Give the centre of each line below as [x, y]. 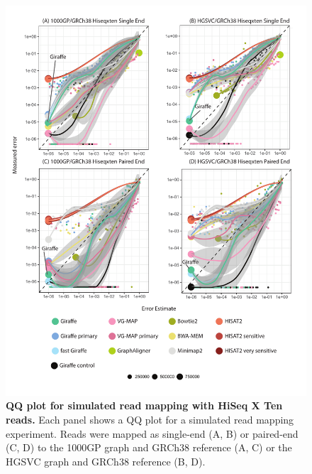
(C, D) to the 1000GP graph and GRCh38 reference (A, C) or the [149, 447]
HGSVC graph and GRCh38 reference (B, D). [106, 461]
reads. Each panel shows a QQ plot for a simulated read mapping [150, 420]
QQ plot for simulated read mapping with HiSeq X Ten [144, 405]
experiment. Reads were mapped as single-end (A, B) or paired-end [152, 433]
